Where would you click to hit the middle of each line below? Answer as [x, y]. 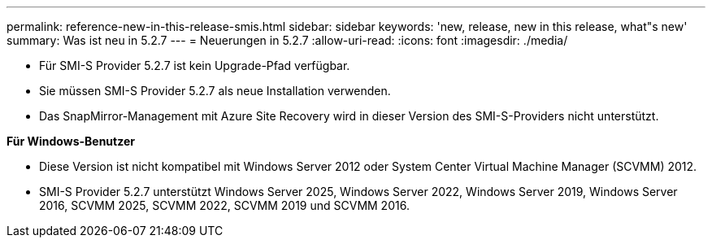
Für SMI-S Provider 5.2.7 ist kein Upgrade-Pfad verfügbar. [195, 65]
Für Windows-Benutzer [71, 141]
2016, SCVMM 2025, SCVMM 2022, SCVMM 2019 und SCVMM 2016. [224, 205]
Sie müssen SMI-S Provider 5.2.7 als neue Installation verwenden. [215, 91]
